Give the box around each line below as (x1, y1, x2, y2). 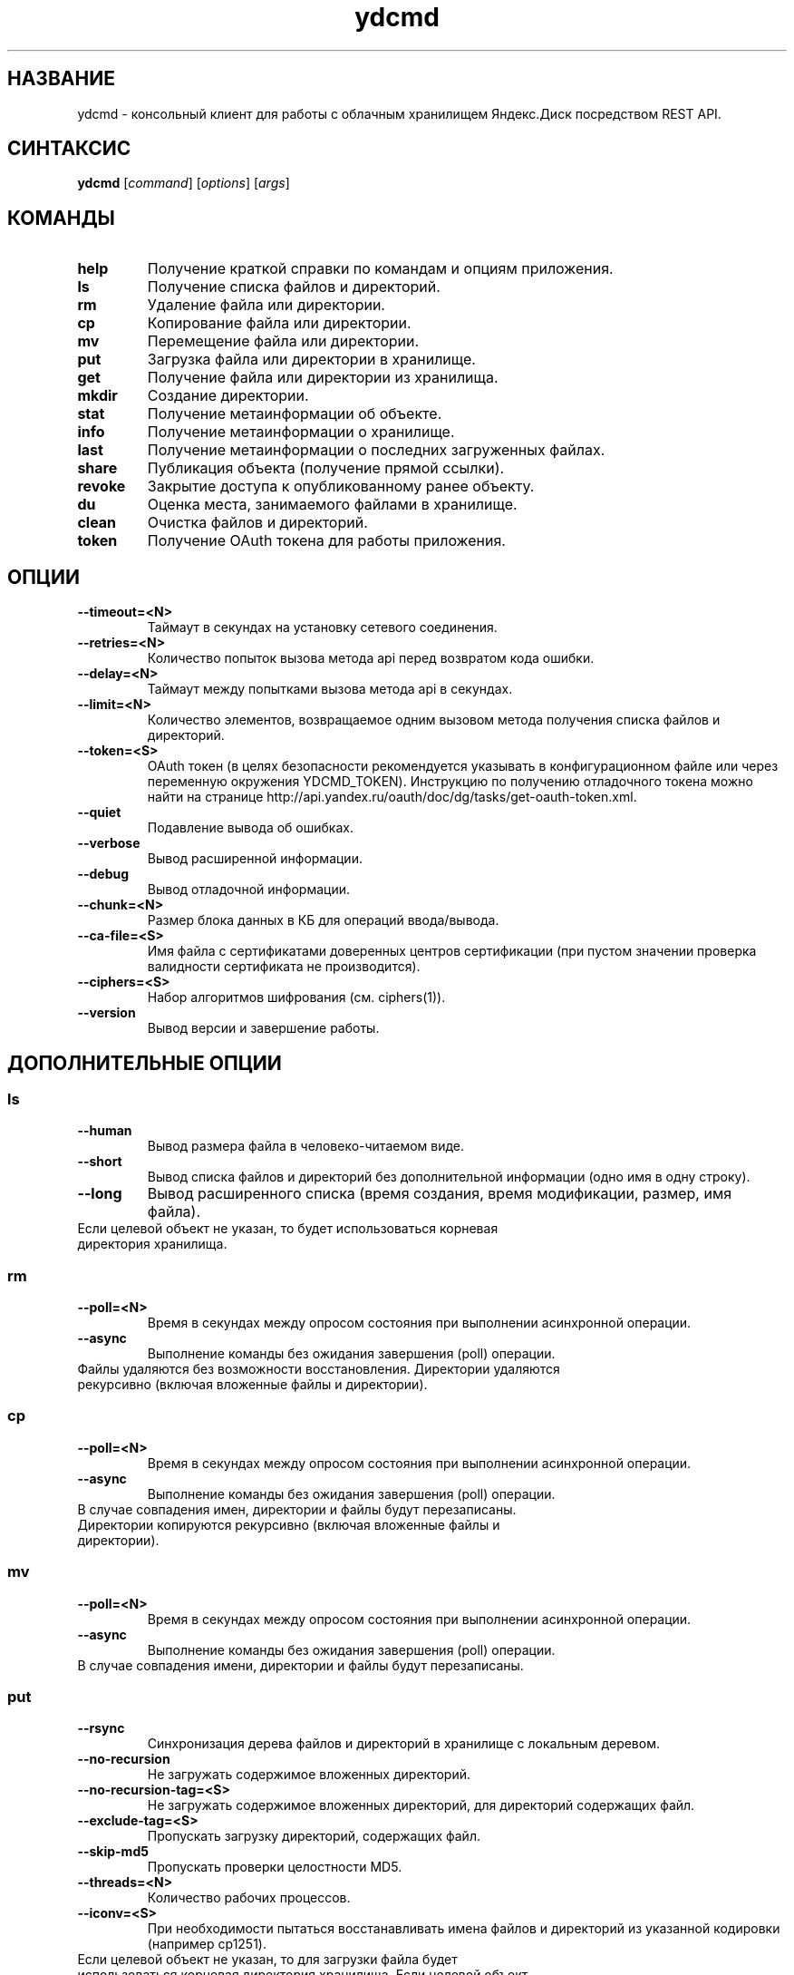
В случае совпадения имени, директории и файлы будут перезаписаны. (77, 1657, 524, 1673)
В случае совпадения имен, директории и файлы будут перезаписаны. (77, 1501, 517, 1517)
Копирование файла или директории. (147, 314, 412, 333)
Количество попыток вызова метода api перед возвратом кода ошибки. (147, 650, 595, 666)
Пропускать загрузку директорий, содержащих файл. (147, 1828, 480, 1844)
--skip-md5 (77, 1844, 149, 1860)
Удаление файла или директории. (147, 296, 385, 315)
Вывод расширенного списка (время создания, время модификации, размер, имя (147, 1184, 732, 1203)
